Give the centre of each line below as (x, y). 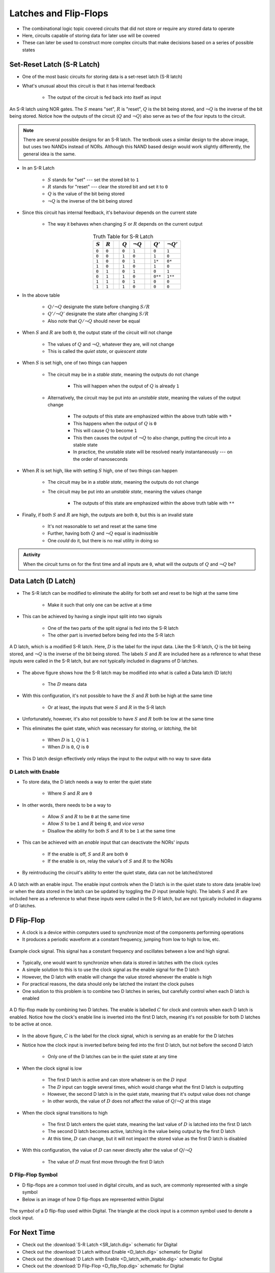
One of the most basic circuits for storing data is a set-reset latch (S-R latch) (102, 76)
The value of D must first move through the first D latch (106, 1161)
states (29, 50)
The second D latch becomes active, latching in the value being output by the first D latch (142, 1131)
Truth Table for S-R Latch (123, 237)
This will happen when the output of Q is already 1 (126, 386)
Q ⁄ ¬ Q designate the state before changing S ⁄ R (99, 307)
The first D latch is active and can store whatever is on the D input (117, 1080)
